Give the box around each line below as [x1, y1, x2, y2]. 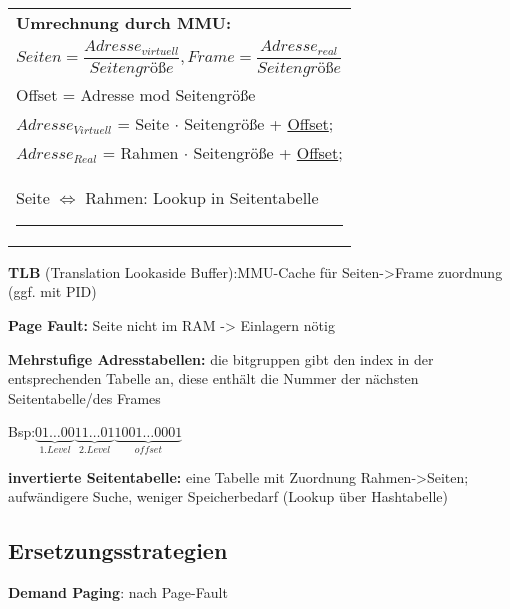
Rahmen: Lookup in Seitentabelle [85, 185, 319, 209]
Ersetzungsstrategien [8, 535, 228, 566]
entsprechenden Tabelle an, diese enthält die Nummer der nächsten [8, 368, 419, 389]
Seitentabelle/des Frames [8, 387, 161, 408]
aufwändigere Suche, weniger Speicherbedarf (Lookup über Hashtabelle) [8, 486, 448, 507]
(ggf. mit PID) [8, 281, 97, 302]
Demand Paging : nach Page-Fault [8, 582, 228, 603]
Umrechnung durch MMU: [16, 11, 232, 34]
